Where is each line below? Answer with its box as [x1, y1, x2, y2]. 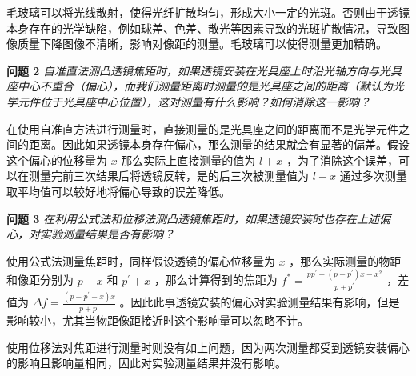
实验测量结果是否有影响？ [39, 226, 174, 242]
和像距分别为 [6, 271, 74, 288]
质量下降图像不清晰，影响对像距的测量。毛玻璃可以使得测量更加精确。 [17, 35, 387, 52]
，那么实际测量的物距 [289, 252, 402, 269]
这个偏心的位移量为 [6, 151, 107, 168]
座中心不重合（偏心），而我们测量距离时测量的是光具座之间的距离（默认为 [6, 78, 393, 94]
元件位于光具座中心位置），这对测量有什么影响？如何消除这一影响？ [17, 93, 370, 110]
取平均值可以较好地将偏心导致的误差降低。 [6, 182, 230, 199]
